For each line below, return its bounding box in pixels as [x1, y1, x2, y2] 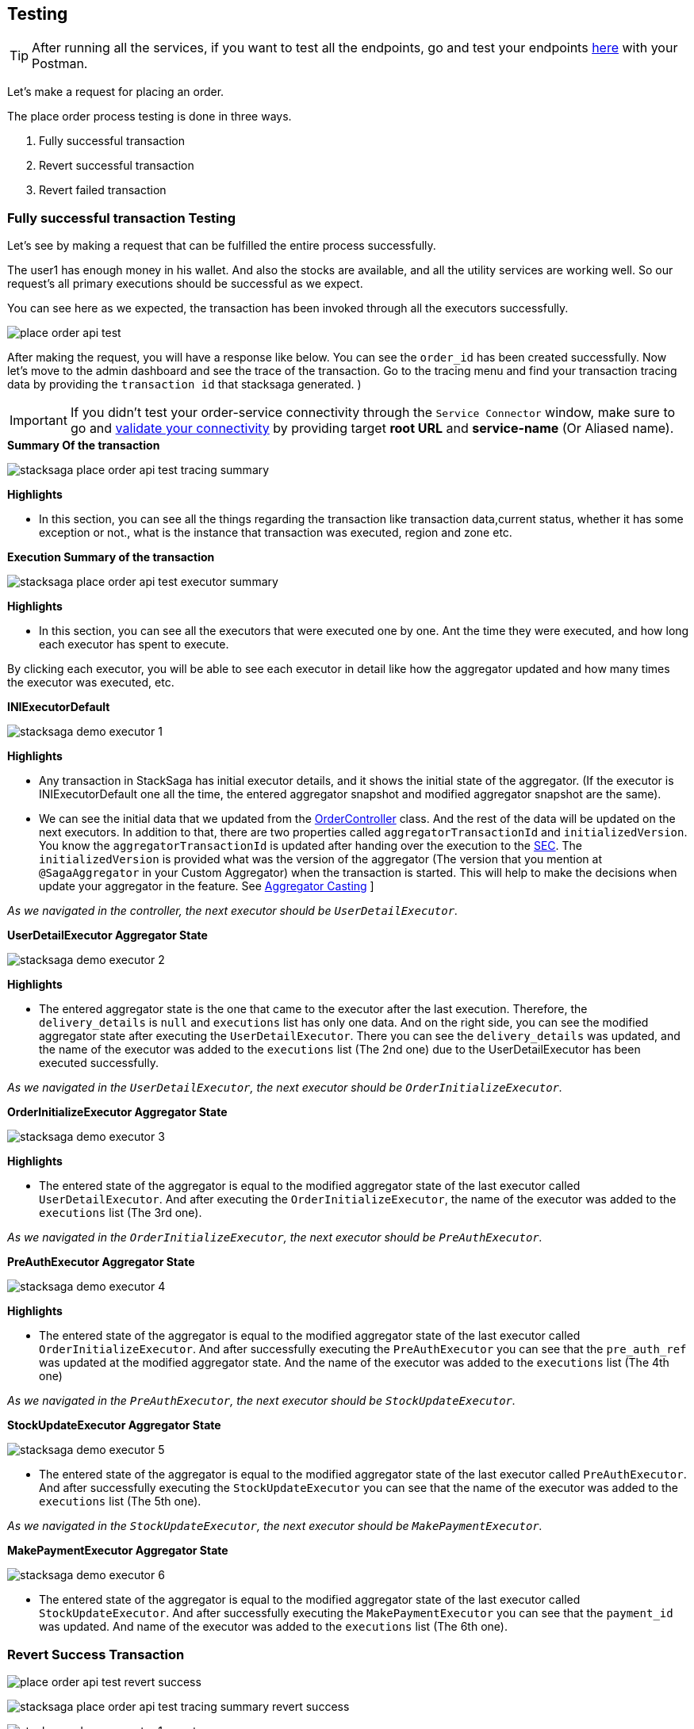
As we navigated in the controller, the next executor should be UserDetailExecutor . [7, 904, 458, 918]
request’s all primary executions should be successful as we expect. [7, 277, 363, 291]
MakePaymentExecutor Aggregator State [7, 1543, 228, 1558]
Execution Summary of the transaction [7, 550, 215, 564]
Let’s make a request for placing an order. [7, 85, 224, 99]
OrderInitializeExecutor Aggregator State [7, 1105, 228, 1119]
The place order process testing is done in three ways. [7, 109, 292, 124]
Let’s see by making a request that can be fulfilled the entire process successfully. [7, 239, 436, 253]
